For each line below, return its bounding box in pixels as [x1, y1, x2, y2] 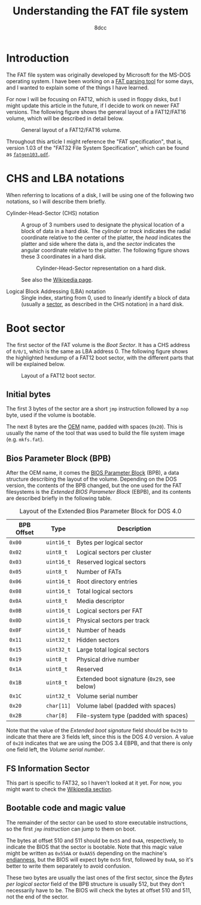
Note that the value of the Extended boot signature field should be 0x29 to [6, 727, 188, 734]
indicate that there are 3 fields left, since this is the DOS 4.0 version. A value [6, 733, 194, 741]
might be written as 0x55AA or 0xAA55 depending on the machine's [6, 849, 167, 856]
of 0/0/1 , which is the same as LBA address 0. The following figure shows [6, 348, 188, 355]
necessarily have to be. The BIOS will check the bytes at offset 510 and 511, [6, 886, 191, 894]
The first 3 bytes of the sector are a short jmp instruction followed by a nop [6, 405, 189, 412]
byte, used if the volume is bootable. [6, 412, 96, 419]
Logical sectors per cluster [76, 548, 151, 557]
